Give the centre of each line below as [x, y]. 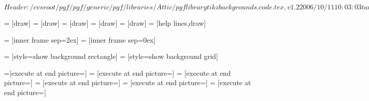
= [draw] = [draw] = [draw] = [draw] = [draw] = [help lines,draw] [105, 23]
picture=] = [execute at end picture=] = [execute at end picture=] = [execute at [128, 82]
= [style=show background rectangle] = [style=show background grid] [111, 56]
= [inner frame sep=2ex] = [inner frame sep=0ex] [80, 39]
